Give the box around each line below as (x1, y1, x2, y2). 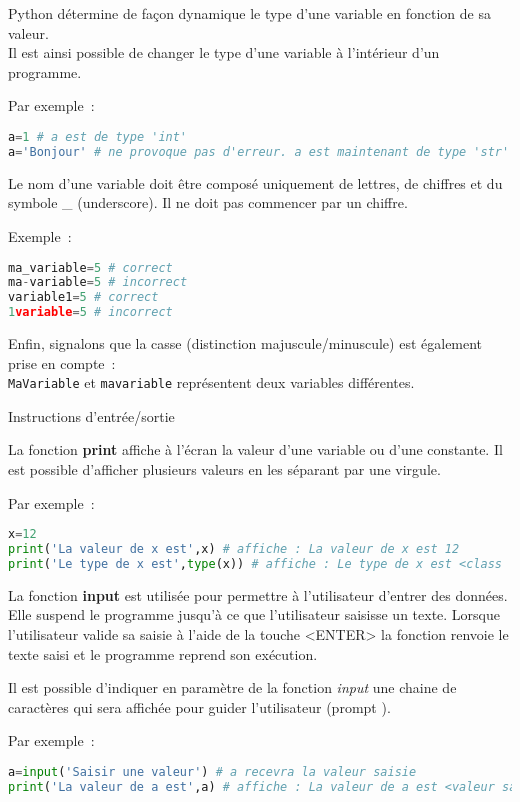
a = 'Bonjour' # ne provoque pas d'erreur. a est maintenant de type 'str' (8, 144, 510, 159)
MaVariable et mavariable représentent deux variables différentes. (8, 372, 415, 393)
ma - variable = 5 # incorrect (8, 275, 188, 290)
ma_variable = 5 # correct (8, 260, 173, 275)
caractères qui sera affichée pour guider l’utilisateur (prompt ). (8, 696, 391, 717)
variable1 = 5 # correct (8, 290, 159, 305)
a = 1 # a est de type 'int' (8, 129, 188, 144)
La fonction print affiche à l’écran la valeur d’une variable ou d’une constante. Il (8, 439, 503, 460)
